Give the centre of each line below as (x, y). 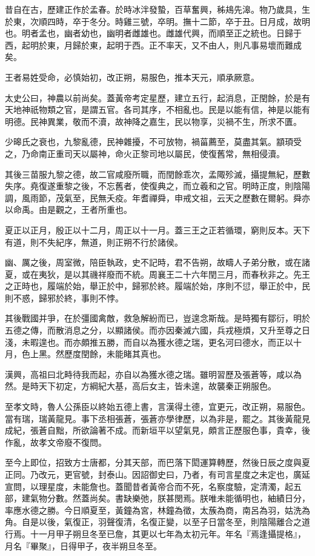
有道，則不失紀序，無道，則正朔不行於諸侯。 (94, 242)
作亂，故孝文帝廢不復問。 (56, 442)
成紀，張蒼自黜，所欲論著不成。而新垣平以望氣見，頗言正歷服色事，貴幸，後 (157, 430)
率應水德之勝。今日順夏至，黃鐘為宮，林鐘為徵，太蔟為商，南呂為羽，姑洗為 (157, 510)
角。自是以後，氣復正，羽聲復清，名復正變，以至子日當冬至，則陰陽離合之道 (157, 522)
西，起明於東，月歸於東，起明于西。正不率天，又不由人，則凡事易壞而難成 (153, 45)
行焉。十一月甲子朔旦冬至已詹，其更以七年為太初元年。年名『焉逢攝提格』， (155, 533)
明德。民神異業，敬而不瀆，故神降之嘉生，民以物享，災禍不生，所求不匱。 (153, 121)
